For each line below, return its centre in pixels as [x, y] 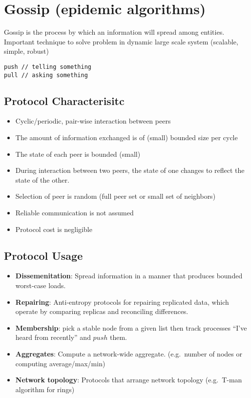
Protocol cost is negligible [54, 229]
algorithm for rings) [45, 389]
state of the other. [42, 179]
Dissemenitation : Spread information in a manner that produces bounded [129, 276]
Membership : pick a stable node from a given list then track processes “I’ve [131, 327]
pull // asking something [46, 75]
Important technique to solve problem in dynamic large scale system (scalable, [121, 41]
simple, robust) [26, 51]
